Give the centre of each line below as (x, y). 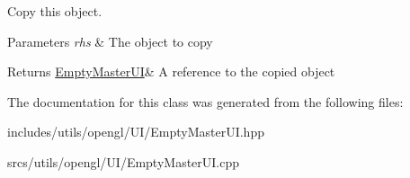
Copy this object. (55, 11)
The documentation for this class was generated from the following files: (205, 101)
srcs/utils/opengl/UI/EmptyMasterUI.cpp (124, 161)
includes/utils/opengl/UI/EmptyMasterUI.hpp (136, 132)
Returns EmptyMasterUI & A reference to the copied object (171, 71)
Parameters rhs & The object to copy (110, 41)
